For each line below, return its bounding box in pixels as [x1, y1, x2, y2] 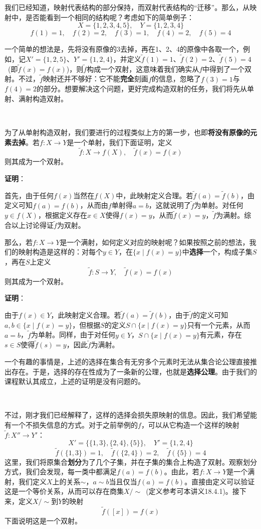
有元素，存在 [199, 329, 242, 340]
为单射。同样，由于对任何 [31, 329, 115, 340]
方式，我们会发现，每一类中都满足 [5, 466, 117, 477]
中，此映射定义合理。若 [116, 190, 193, 200]
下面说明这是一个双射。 [5, 515, 82, 525]
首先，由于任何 [5, 190, 54, 200]
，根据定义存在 [38, 210, 87, 220]
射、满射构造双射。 [5, 93, 68, 103]
